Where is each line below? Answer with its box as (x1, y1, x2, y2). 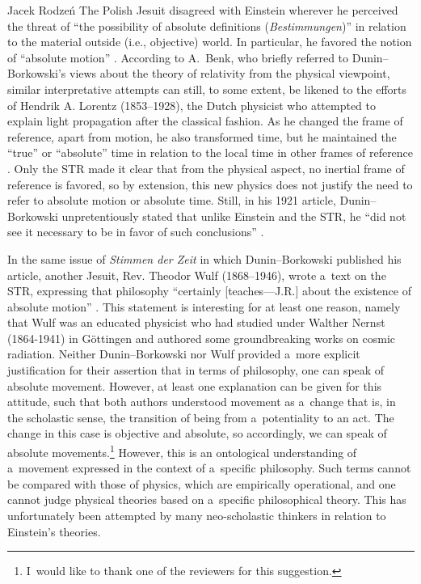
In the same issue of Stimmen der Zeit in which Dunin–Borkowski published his (7, 250, 402, 267)
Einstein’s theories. (7, 523, 101, 540)
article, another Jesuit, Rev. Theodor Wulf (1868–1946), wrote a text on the (7, 266, 386, 283)
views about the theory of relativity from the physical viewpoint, (69, 65, 390, 82)
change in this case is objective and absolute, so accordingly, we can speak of (7, 425, 387, 442)
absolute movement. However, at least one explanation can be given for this (7, 377, 382, 394)
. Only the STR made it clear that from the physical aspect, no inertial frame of (7, 159, 405, 176)
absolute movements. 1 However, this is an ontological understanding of (7, 442, 357, 460)
